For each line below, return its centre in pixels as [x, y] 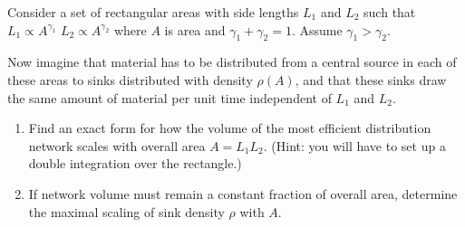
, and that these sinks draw [371, 79]
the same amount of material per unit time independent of [170, 97]
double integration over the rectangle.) [135, 163]
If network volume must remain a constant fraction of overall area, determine [243, 193]
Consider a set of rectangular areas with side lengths [153, 12]
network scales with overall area [117, 145]
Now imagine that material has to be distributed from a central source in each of [232, 62]
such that [390, 12]
